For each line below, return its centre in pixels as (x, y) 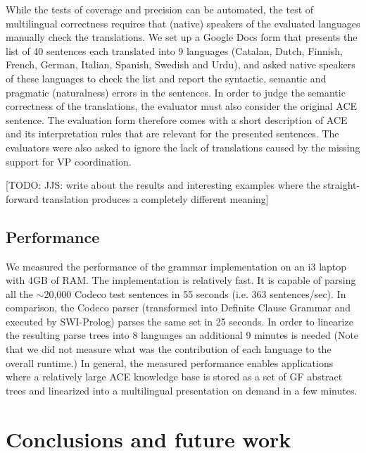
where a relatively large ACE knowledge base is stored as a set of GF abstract (174, 377)
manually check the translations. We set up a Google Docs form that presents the (182, 37)
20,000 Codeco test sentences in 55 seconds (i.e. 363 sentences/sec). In (195, 293)
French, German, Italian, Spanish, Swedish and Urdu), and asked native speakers (181, 64)
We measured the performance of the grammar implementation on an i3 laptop (176, 266)
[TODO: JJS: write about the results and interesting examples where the (163, 185)
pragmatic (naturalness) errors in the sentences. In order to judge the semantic (176, 92)
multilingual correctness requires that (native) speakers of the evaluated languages (183, 23)
